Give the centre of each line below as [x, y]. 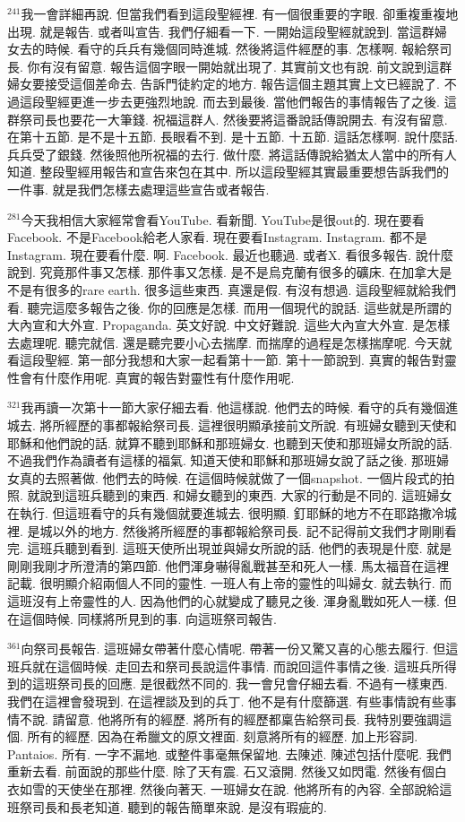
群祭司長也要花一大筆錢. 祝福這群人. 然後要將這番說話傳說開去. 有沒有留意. [228, 119]
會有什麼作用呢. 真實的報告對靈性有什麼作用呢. [157, 377]
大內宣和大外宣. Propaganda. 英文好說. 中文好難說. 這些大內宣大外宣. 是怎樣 [229, 325]
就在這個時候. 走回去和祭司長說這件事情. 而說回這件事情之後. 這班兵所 [238, 666]
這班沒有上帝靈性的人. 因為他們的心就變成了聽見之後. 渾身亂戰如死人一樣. [224, 601]
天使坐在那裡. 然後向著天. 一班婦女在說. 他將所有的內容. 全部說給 [248, 788]
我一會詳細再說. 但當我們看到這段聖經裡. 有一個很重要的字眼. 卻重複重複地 [240, 13]
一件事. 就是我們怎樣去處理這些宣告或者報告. [138, 189]
